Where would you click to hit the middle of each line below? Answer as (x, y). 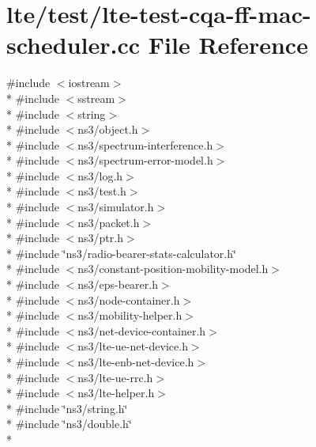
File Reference (228, 45)
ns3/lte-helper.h (116, 393)
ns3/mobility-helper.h (130, 315)
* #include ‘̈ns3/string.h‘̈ (67, 408)
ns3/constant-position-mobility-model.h (173, 269)
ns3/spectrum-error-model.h (145, 160)
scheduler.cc (73, 45)
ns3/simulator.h (116, 207)
